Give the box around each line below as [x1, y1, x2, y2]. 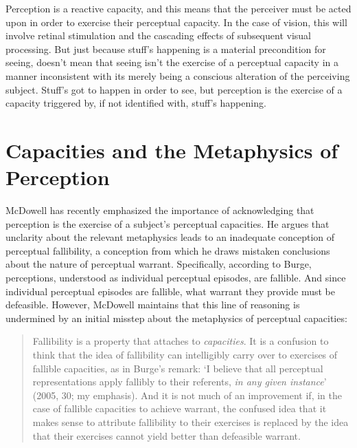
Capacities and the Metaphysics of [5, 136, 338, 164]
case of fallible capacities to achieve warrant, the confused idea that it [32, 401, 327, 416]
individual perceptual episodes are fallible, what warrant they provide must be [5, 284, 335, 298]
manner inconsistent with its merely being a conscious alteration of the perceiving [5, 68, 350, 83]
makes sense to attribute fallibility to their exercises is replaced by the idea [32, 414, 349, 429]
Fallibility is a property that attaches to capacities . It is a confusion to [32, 334, 329, 348]
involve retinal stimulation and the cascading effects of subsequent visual [5, 28, 311, 43]
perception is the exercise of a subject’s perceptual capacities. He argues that [5, 216, 330, 231]
